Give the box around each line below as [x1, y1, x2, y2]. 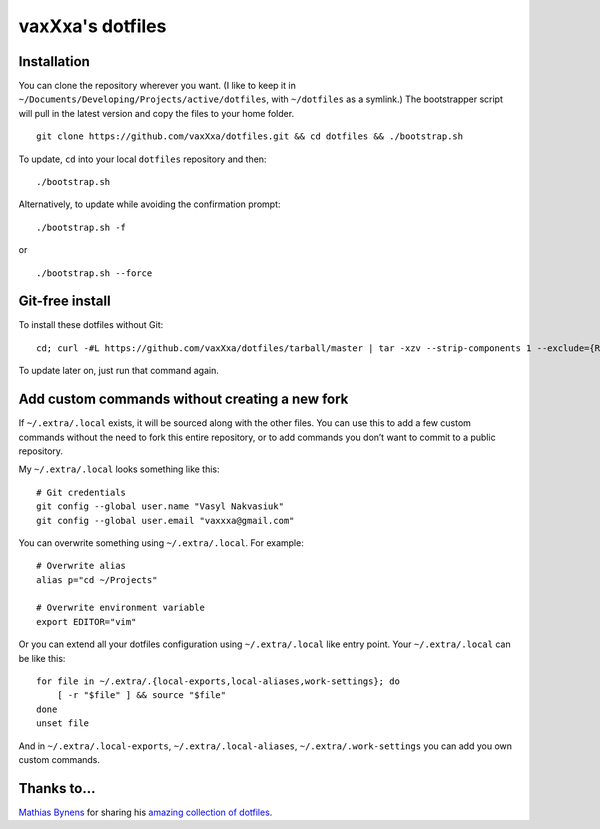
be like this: [18, 652, 66, 664]
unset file [36, 718, 90, 729]
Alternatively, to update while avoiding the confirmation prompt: [18, 198, 281, 210]
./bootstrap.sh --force [36, 267, 153, 279]
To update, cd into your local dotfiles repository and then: [18, 153, 267, 165]
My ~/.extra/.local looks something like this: [18, 463, 220, 475]
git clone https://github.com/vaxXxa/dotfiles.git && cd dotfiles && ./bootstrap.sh [36, 131, 464, 142]
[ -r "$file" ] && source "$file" [56, 690, 227, 701]
